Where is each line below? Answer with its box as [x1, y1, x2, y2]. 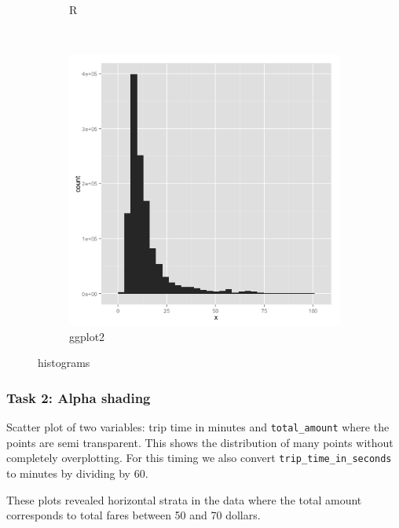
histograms [38, 354, 90, 371]
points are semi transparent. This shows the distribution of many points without [6, 434, 394, 450]
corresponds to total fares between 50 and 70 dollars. [6, 507, 261, 523]
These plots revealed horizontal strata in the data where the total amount [6, 491, 362, 508]
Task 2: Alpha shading [6, 387, 151, 407]
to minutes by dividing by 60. [6, 465, 148, 482]
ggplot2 [69, 328, 105, 344]
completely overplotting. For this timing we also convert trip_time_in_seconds [6, 449, 392, 466]
